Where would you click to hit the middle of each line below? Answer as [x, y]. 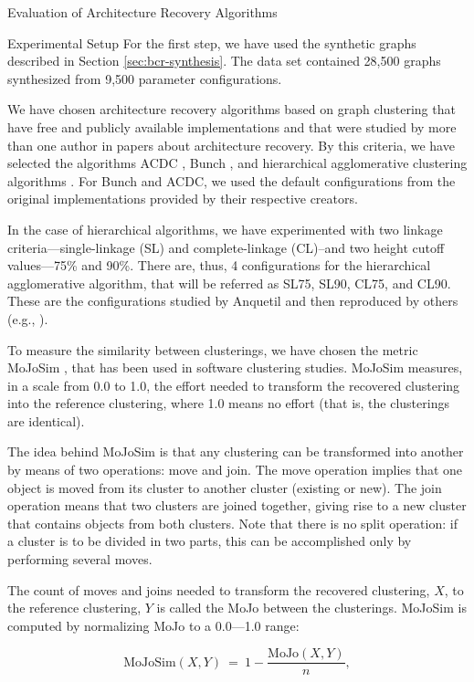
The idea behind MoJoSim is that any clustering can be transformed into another [236, 451]
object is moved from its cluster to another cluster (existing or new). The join [225, 487]
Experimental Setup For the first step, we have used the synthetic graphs [212, 42]
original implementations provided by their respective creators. [183, 199]
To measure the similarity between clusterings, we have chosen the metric [213, 349]
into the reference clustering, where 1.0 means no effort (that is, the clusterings [228, 403]
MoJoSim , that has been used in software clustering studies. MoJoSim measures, [235, 367]
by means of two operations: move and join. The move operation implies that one [235, 470]
